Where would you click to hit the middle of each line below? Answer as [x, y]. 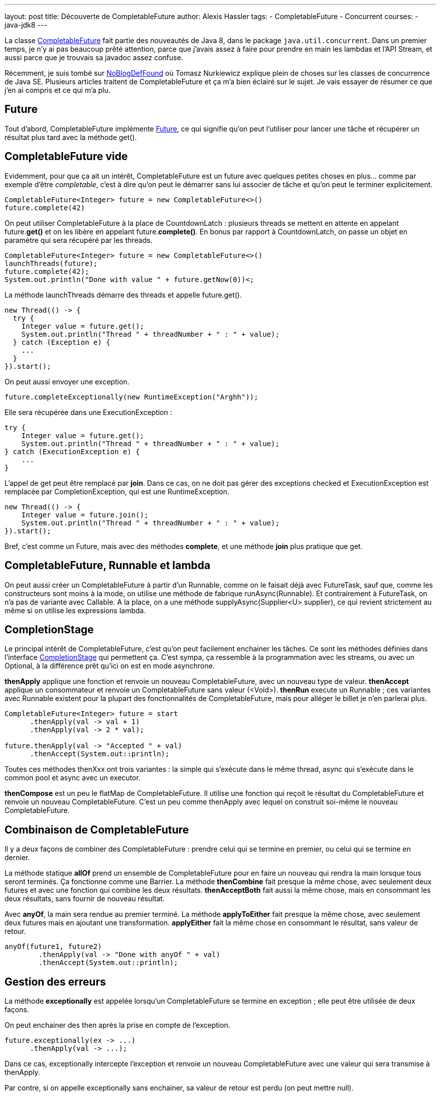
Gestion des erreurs [55, 982]
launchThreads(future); [51, 263]
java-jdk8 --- [26, 25]
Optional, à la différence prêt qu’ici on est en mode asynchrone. [110, 666]
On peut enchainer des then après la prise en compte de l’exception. [117, 1025]
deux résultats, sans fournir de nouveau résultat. [85, 899]
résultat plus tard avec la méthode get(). [71, 137]
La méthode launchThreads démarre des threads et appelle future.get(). [123, 295]
